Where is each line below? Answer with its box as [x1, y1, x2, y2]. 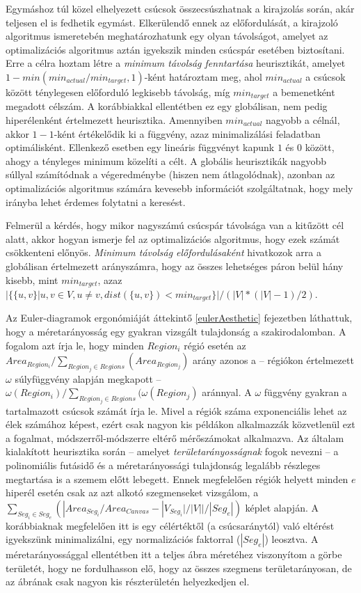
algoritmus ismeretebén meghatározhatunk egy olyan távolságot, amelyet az [6, 29, 328, 43]
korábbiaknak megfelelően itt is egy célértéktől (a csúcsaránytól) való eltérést [6, 518, 335, 532]
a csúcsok [305, 69, 346, 84]
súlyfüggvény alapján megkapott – [15, 371, 161, 386]
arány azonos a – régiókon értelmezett [192, 353, 354, 367]
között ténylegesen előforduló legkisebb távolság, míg [6, 84, 230, 99]
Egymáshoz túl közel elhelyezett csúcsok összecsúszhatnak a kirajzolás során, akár [6, 1, 355, 15]
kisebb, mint [6, 272, 58, 287]
